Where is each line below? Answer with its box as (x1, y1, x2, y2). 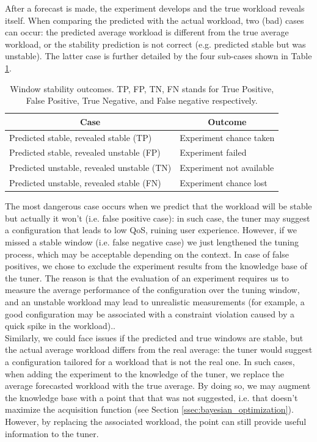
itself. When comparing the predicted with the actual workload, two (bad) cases (5, 13, 304, 26)
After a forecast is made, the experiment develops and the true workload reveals (5, 2, 305, 14)
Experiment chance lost (180, 176, 268, 189)
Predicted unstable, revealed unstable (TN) (9, 161, 172, 174)
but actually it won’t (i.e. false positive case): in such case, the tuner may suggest (5, 211, 310, 224)
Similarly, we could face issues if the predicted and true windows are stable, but (5, 331, 304, 344)
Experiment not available (180, 161, 274, 174)
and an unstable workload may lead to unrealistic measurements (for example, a (5, 295, 305, 308)
